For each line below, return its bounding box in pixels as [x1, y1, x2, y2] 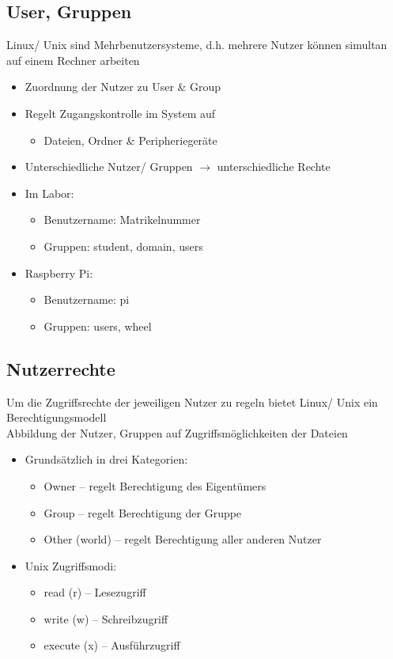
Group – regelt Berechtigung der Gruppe [43, 504, 242, 521]
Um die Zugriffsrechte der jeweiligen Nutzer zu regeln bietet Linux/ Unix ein [6, 393, 378, 410]
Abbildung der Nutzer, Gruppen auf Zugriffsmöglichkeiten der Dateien [6, 424, 348, 441]
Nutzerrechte [6, 356, 115, 381]
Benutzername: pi [43, 291, 130, 308]
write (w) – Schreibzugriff [43, 610, 168, 627]
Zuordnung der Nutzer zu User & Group [25, 78, 221, 95]
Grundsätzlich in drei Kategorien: [25, 451, 188, 468]
